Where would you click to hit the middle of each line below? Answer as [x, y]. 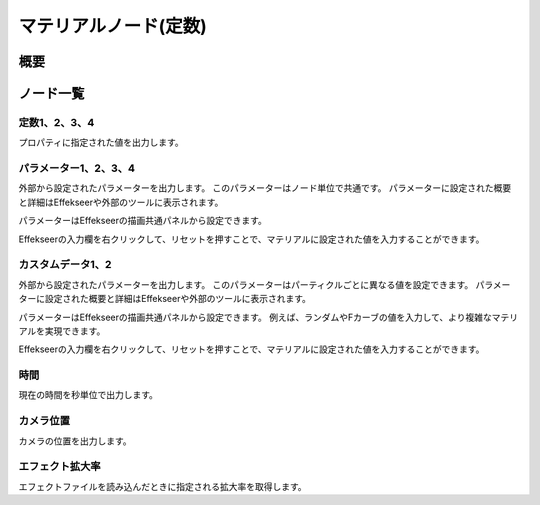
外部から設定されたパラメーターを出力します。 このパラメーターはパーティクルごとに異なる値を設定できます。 [246, 284]
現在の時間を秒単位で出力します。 [88, 395]
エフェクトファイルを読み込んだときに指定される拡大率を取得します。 [162, 486]
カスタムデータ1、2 [65, 265]
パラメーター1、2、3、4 [76, 168]
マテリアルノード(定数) [112, 26]
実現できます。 [75, 331]
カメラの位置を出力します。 [75, 441]
